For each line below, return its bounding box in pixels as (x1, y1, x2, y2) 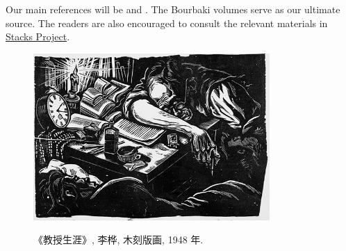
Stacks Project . (6, 29, 70, 44)
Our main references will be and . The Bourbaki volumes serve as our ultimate (6, 2, 340, 16)
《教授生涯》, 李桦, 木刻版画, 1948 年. (33, 232, 204, 247)
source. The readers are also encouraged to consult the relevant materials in (6, 15, 328, 30)
